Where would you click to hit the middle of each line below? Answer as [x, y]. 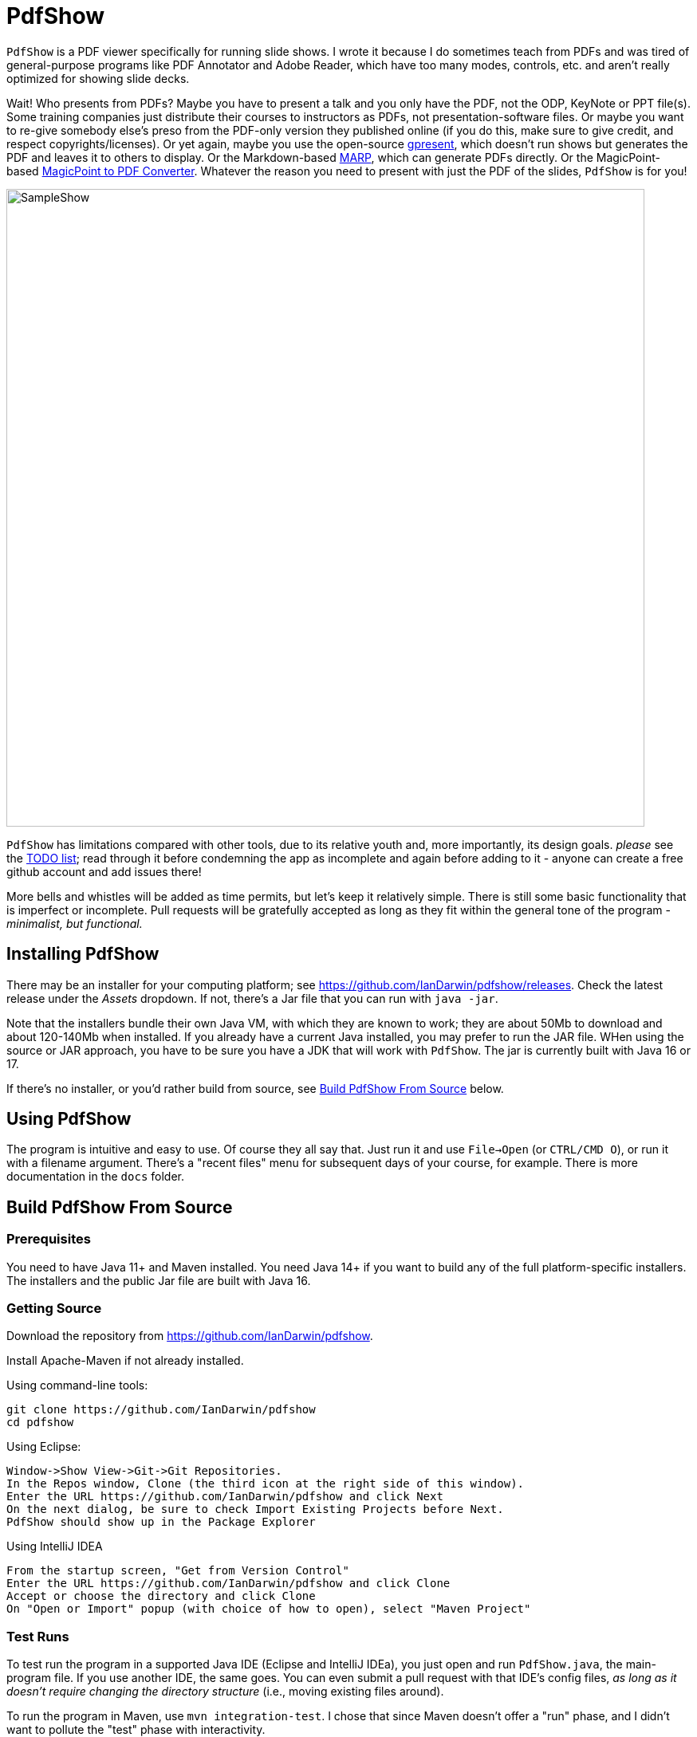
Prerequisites [49, 1239]
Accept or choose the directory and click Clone [161, 1596]
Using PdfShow [69, 1119]
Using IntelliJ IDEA [55, 1546]
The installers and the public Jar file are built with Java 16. [159, 1280]
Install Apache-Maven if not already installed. [125, 1361]
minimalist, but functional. [75, 923]
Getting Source [54, 1309]
